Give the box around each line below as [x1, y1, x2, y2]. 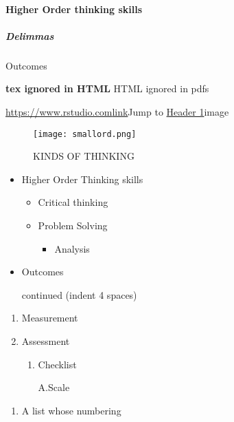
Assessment [21, 333, 70, 348]
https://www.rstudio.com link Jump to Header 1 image [5, 104, 229, 118]
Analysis [54, 241, 90, 255]
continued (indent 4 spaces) [21, 287, 137, 302]
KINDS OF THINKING [33, 149, 134, 163]
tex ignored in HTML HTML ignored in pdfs [5, 81, 209, 96]
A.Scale [38, 380, 70, 394]
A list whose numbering [21, 403, 121, 417]
